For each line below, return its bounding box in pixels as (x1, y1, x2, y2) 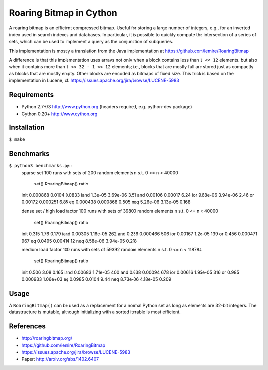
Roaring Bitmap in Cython (9, 7, 118, 18)
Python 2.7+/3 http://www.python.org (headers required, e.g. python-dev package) (21, 104, 192, 110)
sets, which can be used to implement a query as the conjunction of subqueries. (9, 39, 174, 45)
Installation (9, 123, 45, 132)
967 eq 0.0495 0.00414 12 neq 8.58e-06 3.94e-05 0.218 (21, 238, 137, 244)
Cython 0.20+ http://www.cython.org (21, 111, 98, 117)
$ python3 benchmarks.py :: (9, 163, 72, 169)
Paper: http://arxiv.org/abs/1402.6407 (21, 356, 99, 362)
